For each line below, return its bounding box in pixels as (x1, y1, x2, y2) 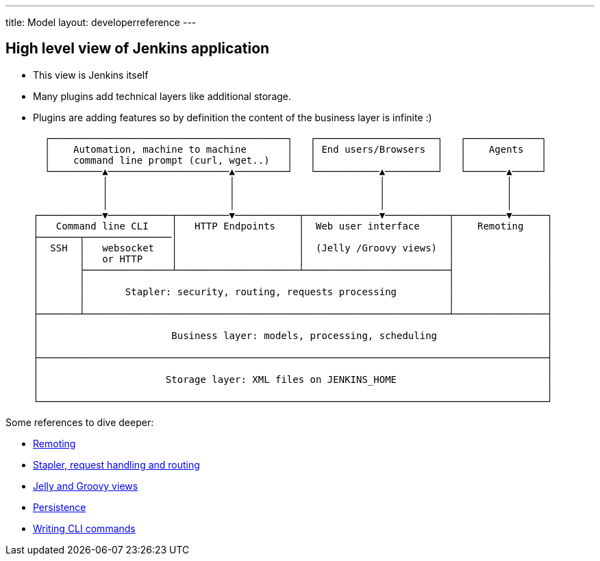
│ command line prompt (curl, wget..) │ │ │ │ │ (44, 154, 547, 166)
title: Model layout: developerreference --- (5, 16, 197, 28)
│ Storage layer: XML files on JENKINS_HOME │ (33, 373, 553, 385)
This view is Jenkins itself (33, 68, 149, 81)
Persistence (33, 501, 86, 513)
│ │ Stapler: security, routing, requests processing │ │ (33, 286, 553, 297)
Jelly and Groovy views (33, 479, 138, 492)
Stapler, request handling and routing (33, 458, 200, 471)
